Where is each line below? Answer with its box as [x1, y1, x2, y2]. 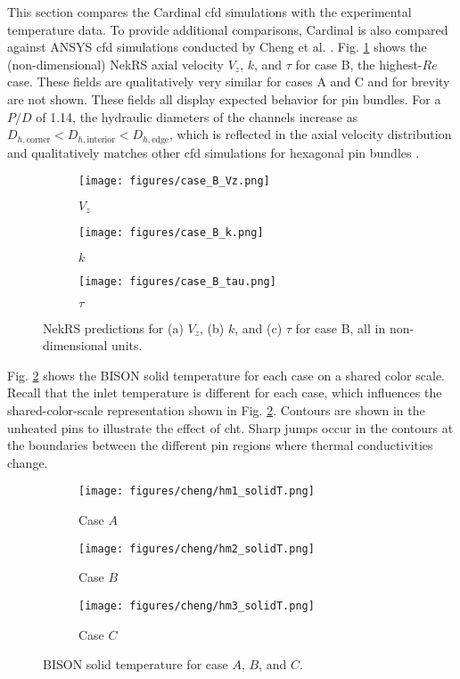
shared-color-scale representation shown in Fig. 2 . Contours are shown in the [7, 401, 425, 419]
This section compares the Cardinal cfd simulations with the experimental [7, 3, 412, 20]
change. [7, 453, 48, 471]
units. [111, 336, 143, 355]
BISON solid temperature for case [43, 655, 228, 674]
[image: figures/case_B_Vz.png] [78, 175, 270, 188]
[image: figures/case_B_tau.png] [78, 274, 276, 288]
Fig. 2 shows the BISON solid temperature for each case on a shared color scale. [7, 365, 445, 384]
